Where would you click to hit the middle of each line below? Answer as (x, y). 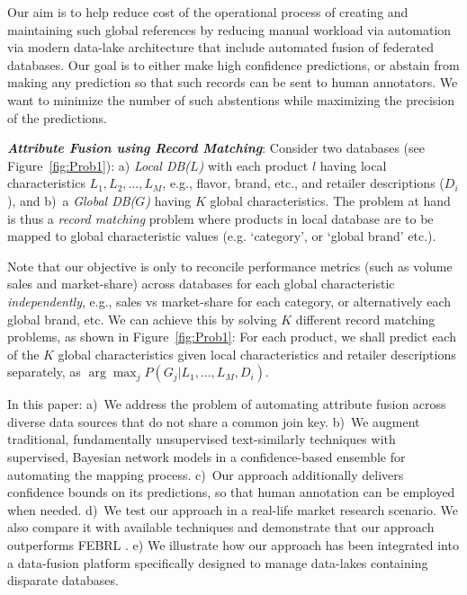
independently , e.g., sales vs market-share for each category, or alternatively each (229, 301)
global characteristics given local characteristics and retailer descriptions (257, 354)
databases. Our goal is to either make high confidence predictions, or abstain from (233, 64)
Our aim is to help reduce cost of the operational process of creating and (208, 12)
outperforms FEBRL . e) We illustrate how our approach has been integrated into (233, 545)
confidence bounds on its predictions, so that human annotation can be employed (231, 492)
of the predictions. (57, 117)
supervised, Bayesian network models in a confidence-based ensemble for (207, 457)
